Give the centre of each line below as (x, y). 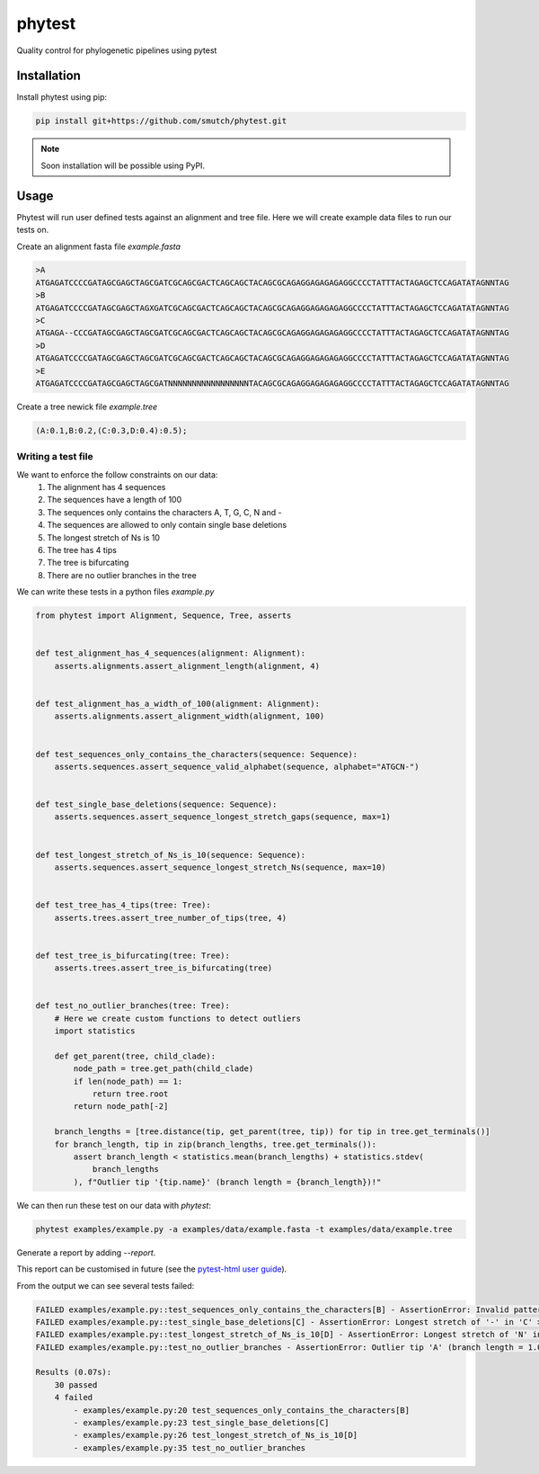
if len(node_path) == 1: (128, 1081)
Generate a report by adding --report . (86, 1252)
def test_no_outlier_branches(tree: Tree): (133, 1006)
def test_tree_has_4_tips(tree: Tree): (123, 905)
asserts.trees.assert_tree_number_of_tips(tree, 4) (171, 918)
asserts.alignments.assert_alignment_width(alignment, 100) (190, 716)
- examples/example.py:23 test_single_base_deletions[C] (201, 1423)
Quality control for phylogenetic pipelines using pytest (117, 50)
